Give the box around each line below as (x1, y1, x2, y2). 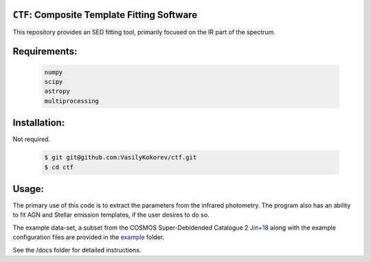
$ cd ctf (44, 163, 74, 171)
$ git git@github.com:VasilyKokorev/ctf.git (44, 153, 197, 162)
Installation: (12, 117, 65, 129)
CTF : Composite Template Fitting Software (12, 9, 198, 21)
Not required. (12, 135, 51, 144)
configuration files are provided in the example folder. (12, 233, 165, 241)
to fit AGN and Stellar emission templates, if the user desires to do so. (12, 210, 210, 219)
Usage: (12, 183, 45, 195)
